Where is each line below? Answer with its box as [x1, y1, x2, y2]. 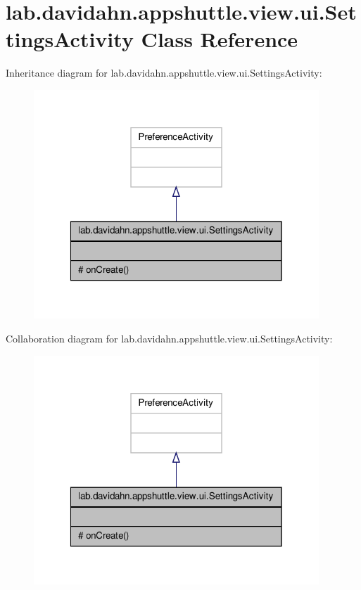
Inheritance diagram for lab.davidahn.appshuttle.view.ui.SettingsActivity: [6, 65, 322, 80]
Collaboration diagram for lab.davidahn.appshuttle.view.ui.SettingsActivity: [6, 331, 333, 345]
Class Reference [141, 25, 298, 53]
